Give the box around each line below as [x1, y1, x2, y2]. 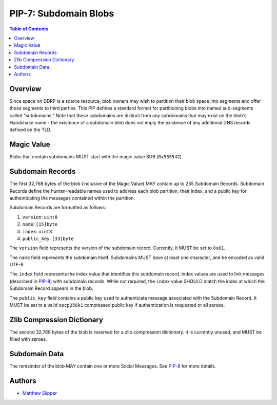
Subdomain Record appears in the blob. [9, 285, 93, 291]
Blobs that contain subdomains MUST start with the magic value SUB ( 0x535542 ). [9, 154, 183, 160]
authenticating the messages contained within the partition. [9, 195, 135, 201]
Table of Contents [9, 26, 49, 32]
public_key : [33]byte [22, 235, 74, 242]
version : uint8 [22, 214, 58, 220]
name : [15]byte [22, 221, 58, 227]
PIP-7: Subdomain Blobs [9, 8, 114, 19]
